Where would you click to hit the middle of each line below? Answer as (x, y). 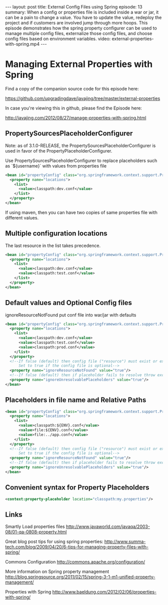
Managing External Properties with (79, 64)
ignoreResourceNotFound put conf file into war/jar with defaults (71, 315)
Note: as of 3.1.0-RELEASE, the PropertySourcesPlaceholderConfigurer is (80, 145)
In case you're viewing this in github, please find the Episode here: (74, 108)
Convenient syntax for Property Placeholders (77, 488)
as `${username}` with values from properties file (56, 165)
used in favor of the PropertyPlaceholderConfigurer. (59, 150)
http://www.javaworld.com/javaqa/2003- (108, 526)
